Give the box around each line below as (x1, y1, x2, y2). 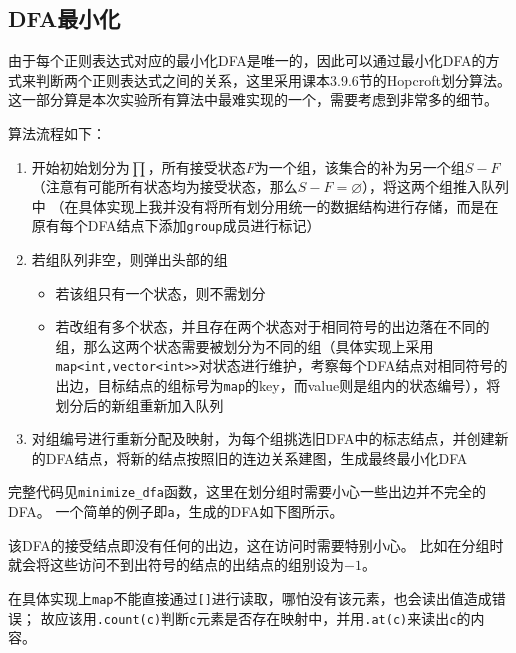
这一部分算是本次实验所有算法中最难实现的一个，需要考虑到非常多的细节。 (8, 89, 498, 110)
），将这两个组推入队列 (362, 176, 510, 197)
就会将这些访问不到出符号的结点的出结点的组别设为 (8, 554, 344, 575)
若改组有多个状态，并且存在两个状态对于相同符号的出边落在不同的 (55, 316, 490, 337)
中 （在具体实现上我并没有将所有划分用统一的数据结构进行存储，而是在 (31, 195, 499, 216)
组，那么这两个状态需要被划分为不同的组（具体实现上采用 (55, 335, 434, 356)
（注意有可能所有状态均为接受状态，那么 (31, 176, 298, 197)
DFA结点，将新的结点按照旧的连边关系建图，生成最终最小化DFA (45, 447, 468, 468)
